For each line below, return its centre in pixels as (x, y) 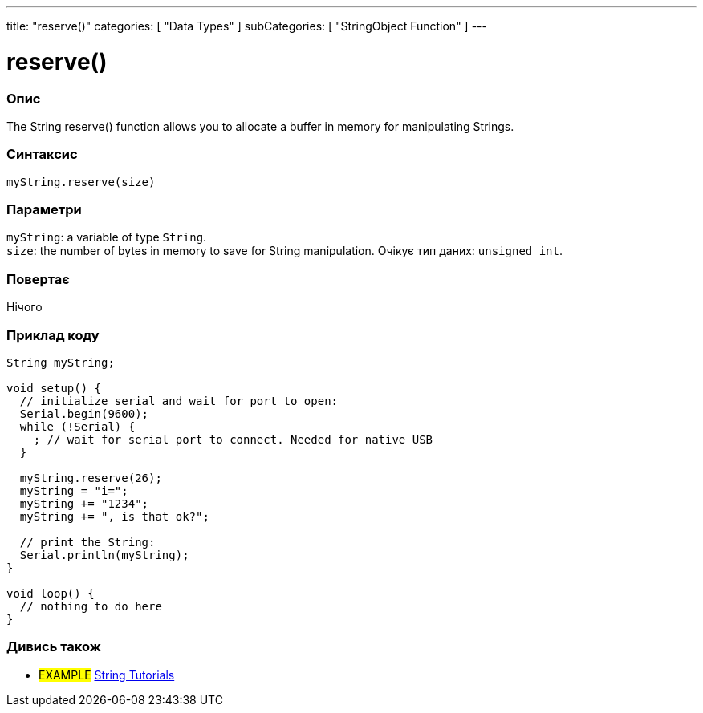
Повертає (38, 279)
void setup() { (54, 388)
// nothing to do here (91, 606)
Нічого (24, 307)
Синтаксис (42, 154)
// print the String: (87, 542)
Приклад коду (53, 335)
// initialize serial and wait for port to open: (179, 401)
